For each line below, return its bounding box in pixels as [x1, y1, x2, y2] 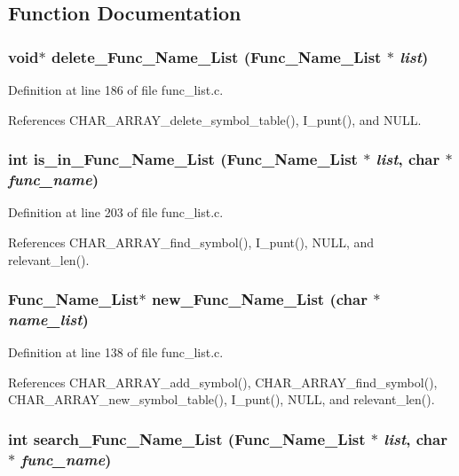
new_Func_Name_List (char [151, 288, 368, 310]
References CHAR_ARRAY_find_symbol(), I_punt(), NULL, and [8, 232, 375, 251]
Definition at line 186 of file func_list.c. [8, 81, 224, 98]
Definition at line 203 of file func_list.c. [8, 203, 224, 222]
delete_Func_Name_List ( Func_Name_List [51, 45, 382, 67]
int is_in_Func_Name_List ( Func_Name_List [8, 148, 358, 170]
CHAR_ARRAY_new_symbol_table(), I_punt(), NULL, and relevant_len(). [8, 390, 435, 409]
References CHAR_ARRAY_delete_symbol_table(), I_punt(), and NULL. [8, 110, 422, 129]
